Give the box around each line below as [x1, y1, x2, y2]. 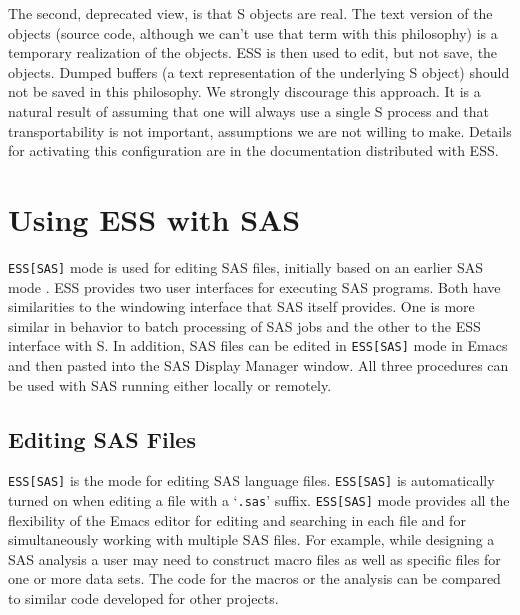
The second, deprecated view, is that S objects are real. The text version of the [8, 3, 493, 23]
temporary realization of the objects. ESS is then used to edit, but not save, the [8, 42, 498, 63]
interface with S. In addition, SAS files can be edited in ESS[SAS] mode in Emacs [8, 335, 508, 356]
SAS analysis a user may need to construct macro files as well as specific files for [8, 548, 501, 569]
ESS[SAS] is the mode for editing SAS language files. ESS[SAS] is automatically [8, 470, 495, 491]
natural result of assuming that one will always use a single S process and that [8, 100, 489, 121]
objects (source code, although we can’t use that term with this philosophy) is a [8, 22, 498, 43]
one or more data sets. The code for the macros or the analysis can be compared [8, 568, 501, 589]
